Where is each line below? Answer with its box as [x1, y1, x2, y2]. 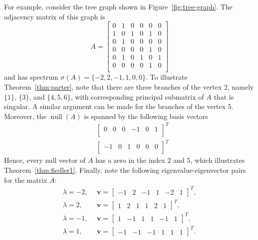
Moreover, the [4, 111, 46, 121]
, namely [228, 82, 254, 92]
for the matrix [4, 174, 47, 185]
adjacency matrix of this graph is [4, 11, 105, 21]
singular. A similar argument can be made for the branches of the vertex [4, 101, 226, 112]
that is [214, 91, 234, 102]
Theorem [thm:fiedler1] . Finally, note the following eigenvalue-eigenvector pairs [4, 165, 247, 175]
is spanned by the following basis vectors [84, 111, 208, 121]
